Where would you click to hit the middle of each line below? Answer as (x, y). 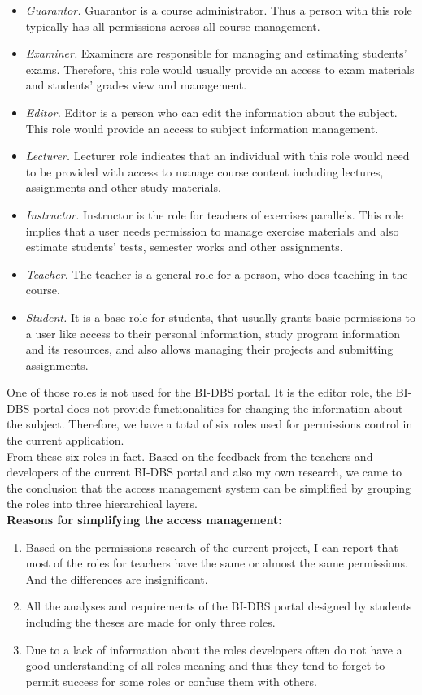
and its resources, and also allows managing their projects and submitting (209, 349)
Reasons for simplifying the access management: (144, 520)
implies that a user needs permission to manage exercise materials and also (212, 230)
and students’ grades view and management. (136, 85)
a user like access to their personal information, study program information (213, 333)
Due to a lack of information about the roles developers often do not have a (214, 649)
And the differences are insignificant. (117, 578)
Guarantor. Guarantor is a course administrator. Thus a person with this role (219, 10)
